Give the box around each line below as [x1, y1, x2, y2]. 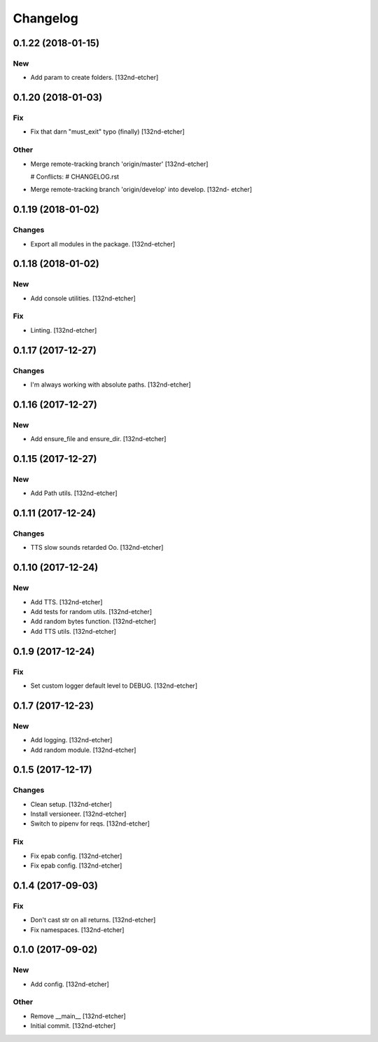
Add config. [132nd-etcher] [30, 980, 110, 988]
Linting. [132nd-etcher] [30, 326, 97, 334]
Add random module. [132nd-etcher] [30, 746, 136, 754]
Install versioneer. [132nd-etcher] [30, 810, 127, 819]
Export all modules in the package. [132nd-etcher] [30, 239, 176, 248]
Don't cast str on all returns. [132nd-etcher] [30, 916, 156, 924]
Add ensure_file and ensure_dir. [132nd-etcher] [30, 435, 167, 443]
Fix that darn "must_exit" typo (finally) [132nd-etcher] [30, 127, 185, 136]
